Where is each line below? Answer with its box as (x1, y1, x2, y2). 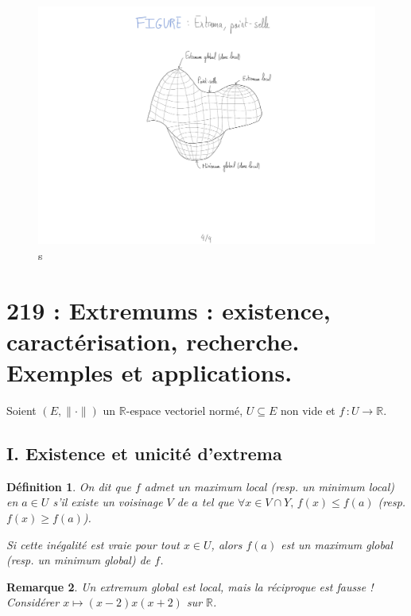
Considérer (6, 594, 60, 610)
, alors (211, 536, 242, 552)
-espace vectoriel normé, (126, 402, 243, 419)
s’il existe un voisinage (52, 494, 163, 510)
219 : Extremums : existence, (6, 293, 331, 326)
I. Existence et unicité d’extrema (6, 441, 282, 466)
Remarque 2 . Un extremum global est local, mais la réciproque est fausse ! (6, 578, 374, 595)
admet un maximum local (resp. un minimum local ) (144, 478, 394, 494)
